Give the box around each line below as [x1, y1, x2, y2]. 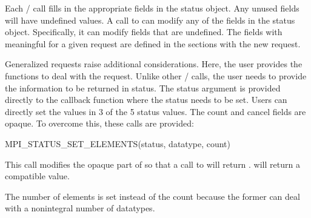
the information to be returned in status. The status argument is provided [5, 81, 281, 94]
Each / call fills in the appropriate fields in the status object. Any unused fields [5, 2, 299, 14]
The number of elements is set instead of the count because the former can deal [5, 190, 300, 202]
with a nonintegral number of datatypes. [5, 202, 155, 214]
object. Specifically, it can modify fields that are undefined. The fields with [5, 25, 283, 38]
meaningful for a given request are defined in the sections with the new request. [5, 37, 301, 50]
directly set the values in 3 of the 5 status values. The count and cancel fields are [5, 105, 306, 117]
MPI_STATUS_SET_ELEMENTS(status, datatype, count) [5, 137, 231, 150]
